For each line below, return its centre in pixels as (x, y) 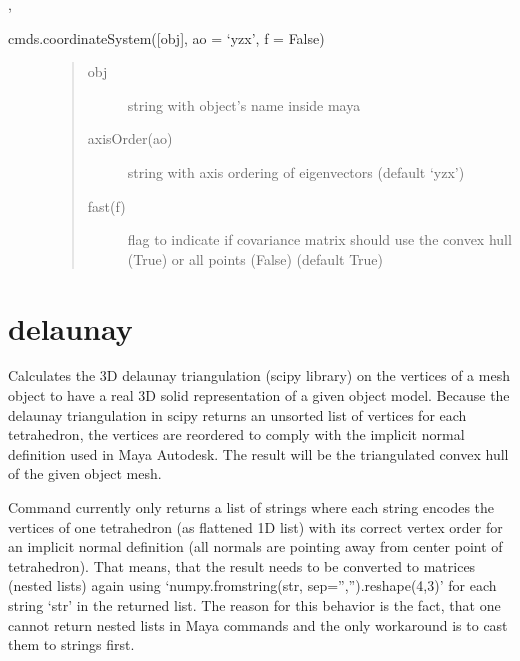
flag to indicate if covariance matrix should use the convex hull (319, 239)
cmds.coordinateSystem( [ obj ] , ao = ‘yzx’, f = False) (166, 37)
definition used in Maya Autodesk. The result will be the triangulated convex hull (258, 453)
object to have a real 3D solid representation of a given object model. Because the (259, 395)
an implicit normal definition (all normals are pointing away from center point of (255, 546)
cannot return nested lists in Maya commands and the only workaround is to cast (258, 624)
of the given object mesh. (85, 473)
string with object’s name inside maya (244, 104)
